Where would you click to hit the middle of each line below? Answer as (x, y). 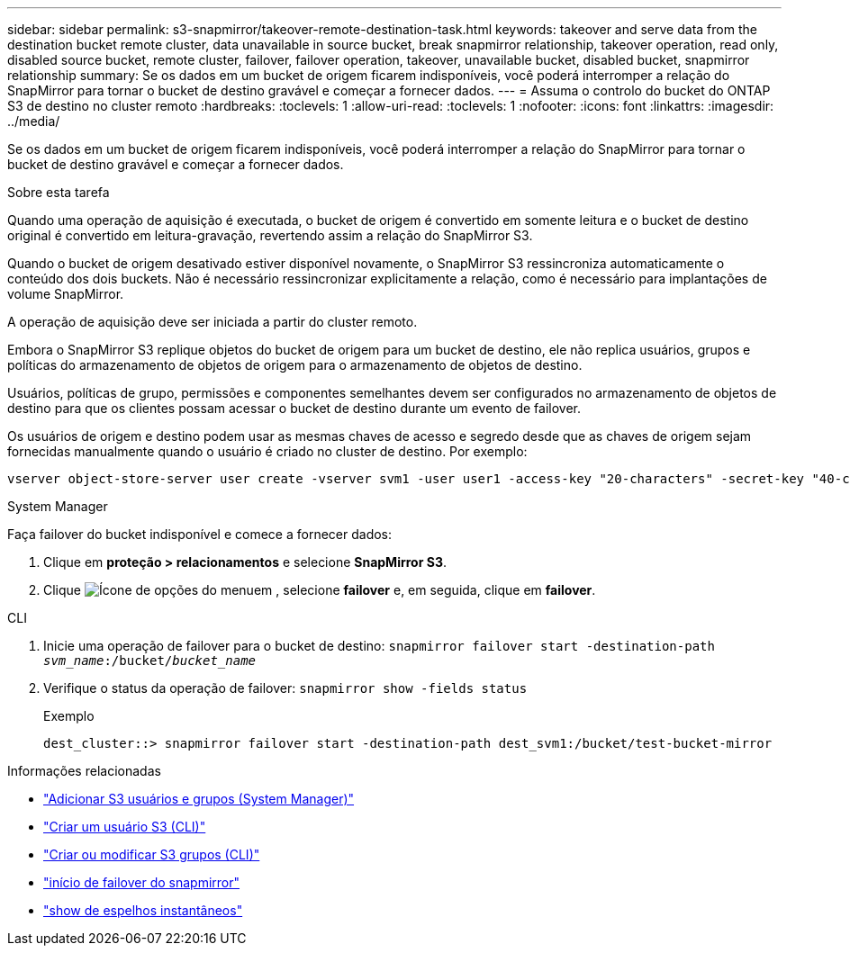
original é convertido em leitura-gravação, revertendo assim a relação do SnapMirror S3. (270, 235)
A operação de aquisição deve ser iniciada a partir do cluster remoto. (212, 322)
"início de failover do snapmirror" (142, 882)
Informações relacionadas (84, 771)
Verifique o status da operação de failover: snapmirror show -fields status (285, 688)
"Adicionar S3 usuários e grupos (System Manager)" (199, 799)
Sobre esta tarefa (59, 192)
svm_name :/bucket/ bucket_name (150, 661)
